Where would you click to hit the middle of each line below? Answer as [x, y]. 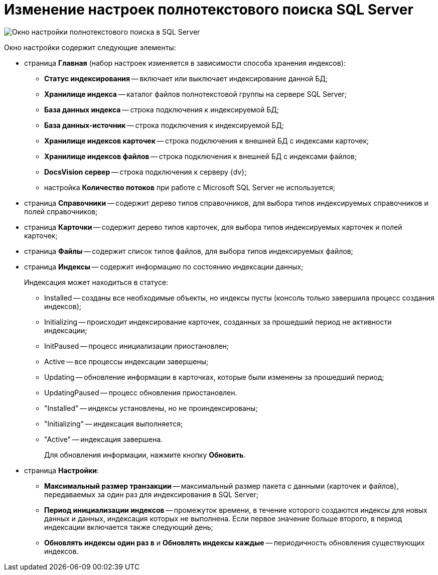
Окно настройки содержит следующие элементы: [90, 47]
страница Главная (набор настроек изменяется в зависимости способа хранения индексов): [185, 63]
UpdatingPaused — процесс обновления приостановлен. [141, 392]
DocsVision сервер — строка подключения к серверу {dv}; [145, 172]
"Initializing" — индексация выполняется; [114, 423]
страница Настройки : [62, 470]
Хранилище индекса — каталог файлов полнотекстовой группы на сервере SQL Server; [195, 94]
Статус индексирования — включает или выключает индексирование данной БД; [186, 78]
